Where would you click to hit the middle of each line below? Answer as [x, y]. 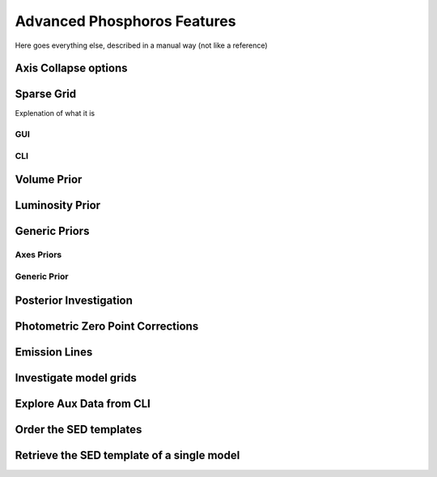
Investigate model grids [76, 378]
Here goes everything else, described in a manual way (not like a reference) [141, 45]
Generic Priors [52, 231]
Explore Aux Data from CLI [83, 404]
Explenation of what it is [55, 113]
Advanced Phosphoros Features [125, 21]
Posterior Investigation [74, 300]
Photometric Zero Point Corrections [107, 326]
